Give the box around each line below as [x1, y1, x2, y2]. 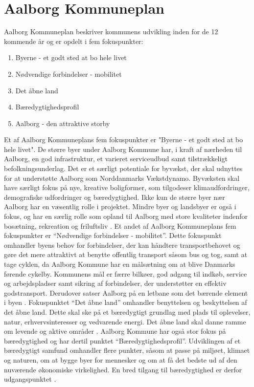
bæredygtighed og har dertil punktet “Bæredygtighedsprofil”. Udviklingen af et [4, 335, 241, 345]
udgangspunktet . [4, 374, 56, 384]
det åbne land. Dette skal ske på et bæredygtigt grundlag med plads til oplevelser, [4, 306, 251, 317]
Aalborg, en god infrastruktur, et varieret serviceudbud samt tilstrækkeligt [4, 153, 228, 164]
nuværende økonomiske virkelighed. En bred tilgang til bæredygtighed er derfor [4, 364, 242, 374]
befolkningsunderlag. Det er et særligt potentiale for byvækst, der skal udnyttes [4, 163, 243, 173]
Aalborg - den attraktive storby [15, 118, 110, 128]
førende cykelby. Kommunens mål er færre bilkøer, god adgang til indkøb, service [4, 268, 247, 279]
